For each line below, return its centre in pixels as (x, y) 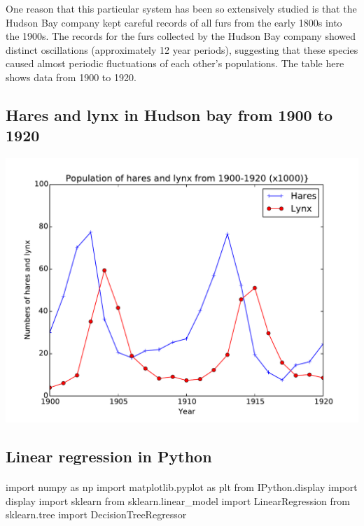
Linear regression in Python (109, 456)
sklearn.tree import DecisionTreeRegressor (96, 514)
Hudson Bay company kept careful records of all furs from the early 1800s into (174, 22)
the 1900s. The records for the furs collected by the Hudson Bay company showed (181, 36)
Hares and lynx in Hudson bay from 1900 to (169, 114)
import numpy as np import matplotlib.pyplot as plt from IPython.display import (182, 487)
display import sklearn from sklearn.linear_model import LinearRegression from (178, 500)
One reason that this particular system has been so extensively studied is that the (181, 8)
